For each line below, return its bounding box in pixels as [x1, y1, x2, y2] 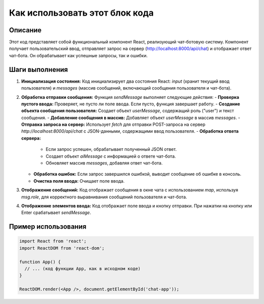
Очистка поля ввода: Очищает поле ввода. [33, 178, 125, 184]
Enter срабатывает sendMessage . [21, 210, 91, 215]
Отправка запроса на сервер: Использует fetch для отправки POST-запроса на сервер [21, 121, 205, 127]
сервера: [21, 135, 41, 141]
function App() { [19, 259, 61, 264]
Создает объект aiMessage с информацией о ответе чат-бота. [45, 153, 176, 159]
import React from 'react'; [19, 238, 87, 244]
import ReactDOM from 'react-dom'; [19, 245, 105, 251]
